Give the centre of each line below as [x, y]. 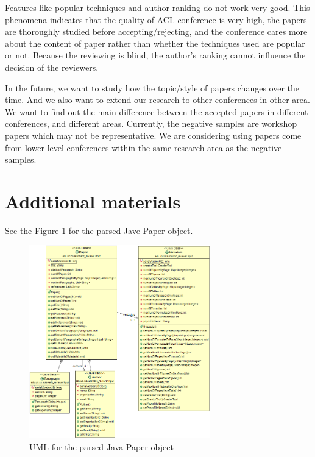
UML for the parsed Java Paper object [101, 446]
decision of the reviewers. [52, 67]
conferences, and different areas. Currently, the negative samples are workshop [151, 123]
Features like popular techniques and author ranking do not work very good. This [157, 7]
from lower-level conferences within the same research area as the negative [143, 147]
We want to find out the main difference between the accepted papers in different [157, 111]
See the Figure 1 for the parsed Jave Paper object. [99, 230]
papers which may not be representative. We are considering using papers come [153, 135]
